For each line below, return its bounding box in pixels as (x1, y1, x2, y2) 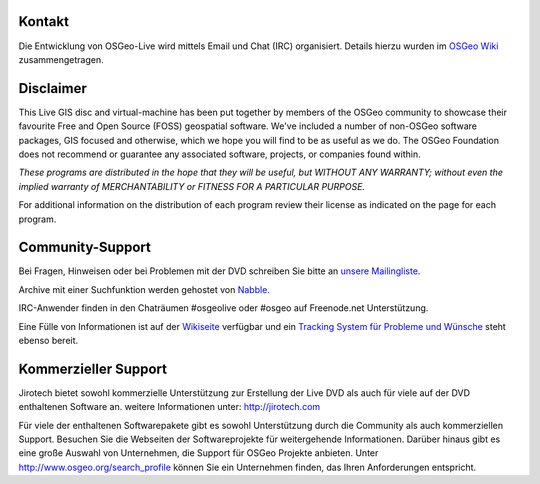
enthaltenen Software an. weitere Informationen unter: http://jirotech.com (18, 401, 321, 413)
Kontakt (18, 13, 70, 30)
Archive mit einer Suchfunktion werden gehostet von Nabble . (18, 283, 270, 295)
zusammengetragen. (18, 53, 104, 65)
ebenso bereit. (18, 335, 79, 347)
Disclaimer (18, 80, 87, 97)
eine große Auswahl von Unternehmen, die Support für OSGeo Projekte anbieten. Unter (18, 447, 379, 459)
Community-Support (18, 239, 152, 256)
